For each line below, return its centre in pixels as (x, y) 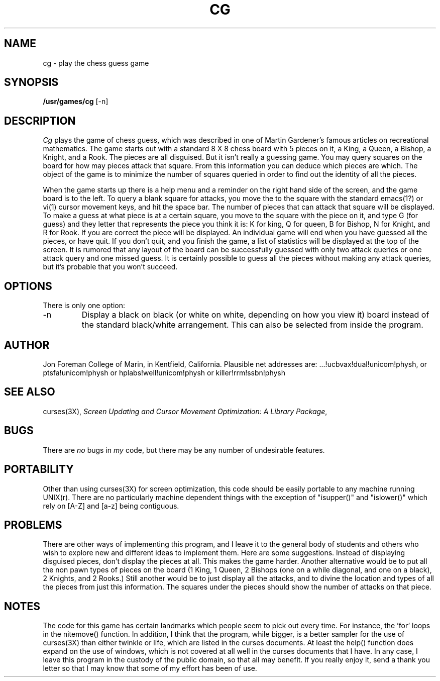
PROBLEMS (33, 525)
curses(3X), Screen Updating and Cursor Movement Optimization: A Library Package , (185, 411)
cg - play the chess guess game (96, 63)
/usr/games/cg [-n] (76, 102)
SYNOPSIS (31, 82)
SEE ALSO (30, 392)
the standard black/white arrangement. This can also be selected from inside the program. (252, 325)
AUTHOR (27, 345)
